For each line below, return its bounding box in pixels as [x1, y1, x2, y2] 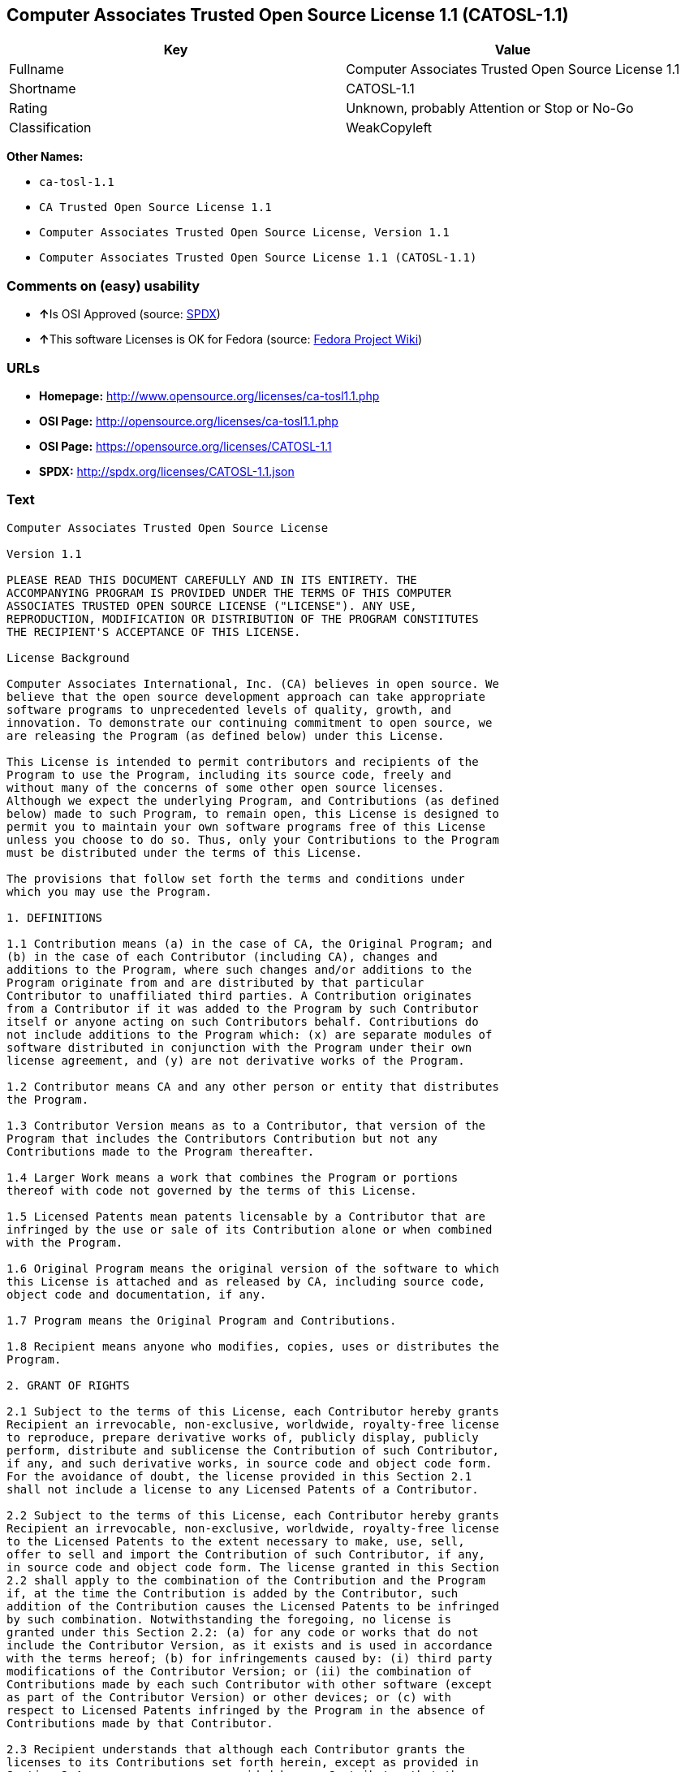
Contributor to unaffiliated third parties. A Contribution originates [6, 988, 472, 1002]
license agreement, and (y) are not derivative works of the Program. [6, 1053, 465, 1067]
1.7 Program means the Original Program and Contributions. [6, 1313, 397, 1327]
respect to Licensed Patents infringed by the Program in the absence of [6, 1703, 486, 1717]
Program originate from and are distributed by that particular [6, 975, 424, 989]
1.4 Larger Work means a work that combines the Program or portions [6, 1170, 459, 1184]
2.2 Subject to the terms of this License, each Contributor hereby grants [6, 1508, 499, 1522]
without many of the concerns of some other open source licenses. [6, 780, 445, 794]
